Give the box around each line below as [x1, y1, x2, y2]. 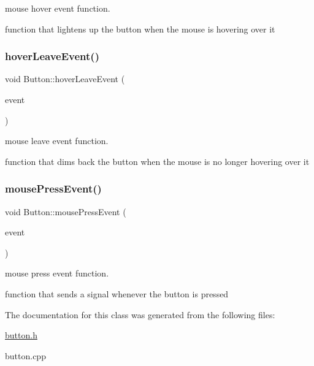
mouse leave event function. [5, 134, 109, 147]
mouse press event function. [5, 267, 109, 280]
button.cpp [5, 349, 46, 362]
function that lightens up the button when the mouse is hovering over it [5, 22, 275, 35]
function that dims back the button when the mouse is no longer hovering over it [5, 154, 310, 167]
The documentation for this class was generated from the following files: [5, 308, 275, 321]
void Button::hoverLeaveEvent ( [5, 72, 125, 85]
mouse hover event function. [5, 2, 110, 14]
